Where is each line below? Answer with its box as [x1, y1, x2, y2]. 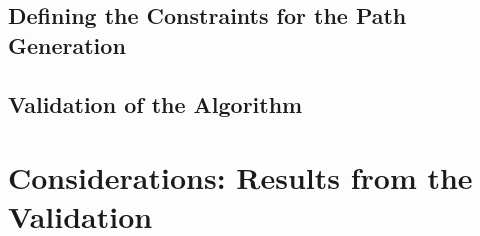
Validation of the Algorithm [8, 88, 303, 119]
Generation [8, 29, 126, 60]
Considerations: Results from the [8, 157, 473, 198]
